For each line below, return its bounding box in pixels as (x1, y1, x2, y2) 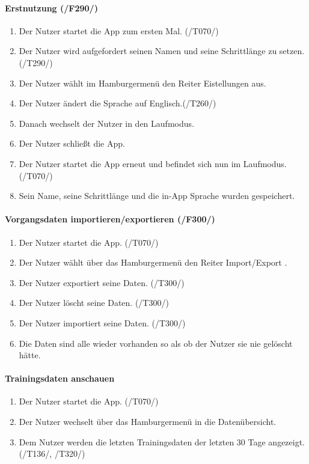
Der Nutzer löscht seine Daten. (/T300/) (19, 296, 169, 309)
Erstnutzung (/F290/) (5, 1, 98, 14)
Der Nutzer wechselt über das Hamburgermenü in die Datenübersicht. (19, 415, 277, 428)
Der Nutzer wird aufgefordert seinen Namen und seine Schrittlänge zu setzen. (19, 44, 305, 57)
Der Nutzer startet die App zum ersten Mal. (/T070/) (19, 24, 219, 37)
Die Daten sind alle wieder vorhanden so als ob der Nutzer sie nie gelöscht (19, 337, 293, 349)
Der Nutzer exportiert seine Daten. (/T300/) (19, 276, 185, 288)
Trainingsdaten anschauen (5, 372, 115, 385)
